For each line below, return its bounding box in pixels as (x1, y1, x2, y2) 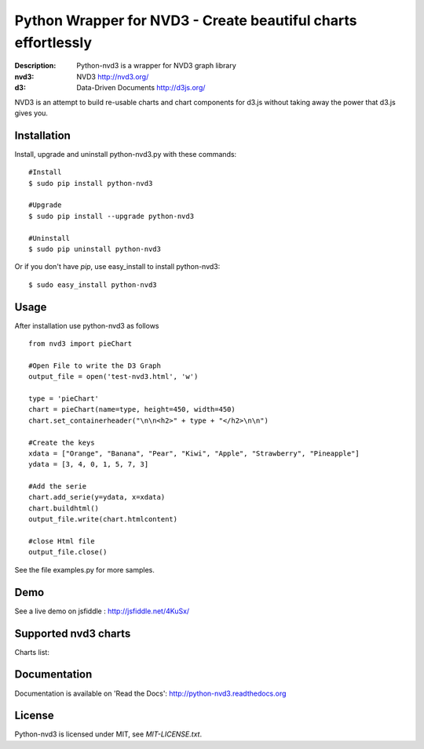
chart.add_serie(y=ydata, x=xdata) (28, 493, 166, 502)
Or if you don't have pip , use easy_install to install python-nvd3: (14, 262, 221, 271)
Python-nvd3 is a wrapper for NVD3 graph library (76, 61, 237, 71)
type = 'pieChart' (28, 394, 100, 403)
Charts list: (14, 647, 50, 656)
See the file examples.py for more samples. (14, 565, 155, 574)
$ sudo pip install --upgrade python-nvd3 (28, 212, 195, 220)
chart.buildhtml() (28, 504, 100, 513)
